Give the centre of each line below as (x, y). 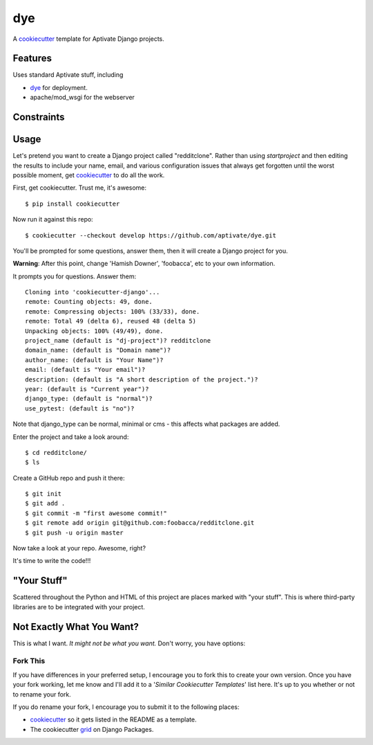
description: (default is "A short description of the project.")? (142, 379)
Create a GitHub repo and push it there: (69, 478)
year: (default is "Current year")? (87, 389)
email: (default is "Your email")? (85, 370)
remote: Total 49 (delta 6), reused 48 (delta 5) (111, 321)
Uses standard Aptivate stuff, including (68, 75)
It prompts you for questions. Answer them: (75, 276)
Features (32, 59)
